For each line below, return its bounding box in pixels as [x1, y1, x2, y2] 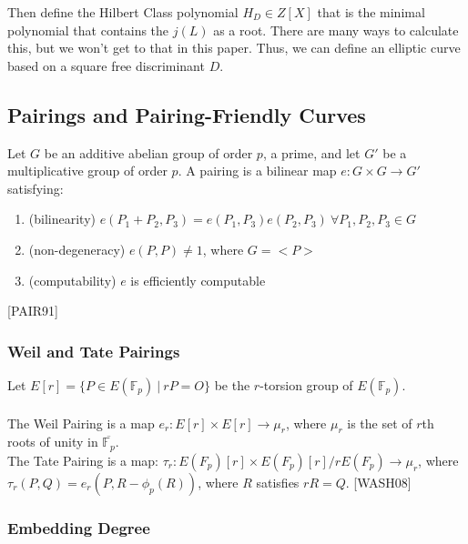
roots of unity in [7, 432, 98, 451]
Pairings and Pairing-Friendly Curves [7, 100, 366, 128]
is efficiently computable [130, 270, 266, 289]
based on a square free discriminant [7, 55, 205, 75]
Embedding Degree [7, 516, 150, 539]
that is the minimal [317, 3, 425, 21]
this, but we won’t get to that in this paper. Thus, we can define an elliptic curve [7, 38, 461, 57]
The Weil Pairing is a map [7, 413, 155, 432]
